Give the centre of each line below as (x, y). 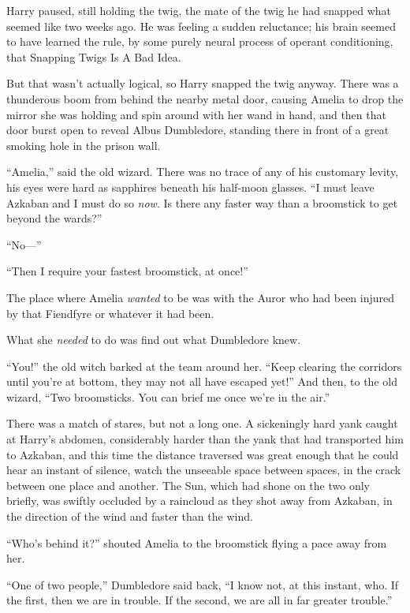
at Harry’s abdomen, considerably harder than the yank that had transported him (205, 439)
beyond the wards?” (54, 218)
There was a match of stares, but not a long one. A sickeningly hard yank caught (202, 423)
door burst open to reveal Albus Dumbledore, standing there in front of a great (198, 130)
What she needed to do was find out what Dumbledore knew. (154, 340)
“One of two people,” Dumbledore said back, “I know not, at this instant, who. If (203, 584)
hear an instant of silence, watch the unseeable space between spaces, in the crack (204, 470)
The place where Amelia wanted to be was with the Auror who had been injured (201, 297)
